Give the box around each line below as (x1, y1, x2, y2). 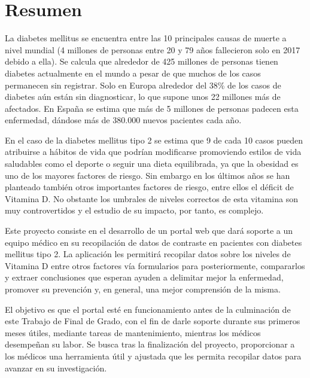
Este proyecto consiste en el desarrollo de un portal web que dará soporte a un (5, 224, 293, 237)
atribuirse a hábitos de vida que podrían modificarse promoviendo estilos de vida (5, 145, 302, 158)
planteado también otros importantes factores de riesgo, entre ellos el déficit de (5, 181, 294, 193)
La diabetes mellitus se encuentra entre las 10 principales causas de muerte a (5, 32, 287, 44)
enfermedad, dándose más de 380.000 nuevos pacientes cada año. (5, 114, 242, 126)
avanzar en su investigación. (5, 361, 107, 374)
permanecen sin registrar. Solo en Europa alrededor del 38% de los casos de (5, 78, 281, 91)
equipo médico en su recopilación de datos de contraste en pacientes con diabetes (5, 236, 302, 248)
